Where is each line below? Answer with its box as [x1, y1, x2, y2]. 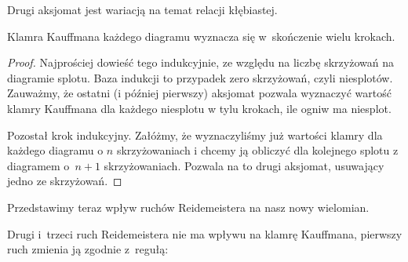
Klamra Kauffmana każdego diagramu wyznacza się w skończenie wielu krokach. [7, 27, 395, 44]
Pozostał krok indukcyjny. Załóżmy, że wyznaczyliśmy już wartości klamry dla [7, 126, 383, 143]
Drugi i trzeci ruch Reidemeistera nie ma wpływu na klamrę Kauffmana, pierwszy [7, 225, 403, 242]
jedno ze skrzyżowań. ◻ [7, 173, 122, 189]
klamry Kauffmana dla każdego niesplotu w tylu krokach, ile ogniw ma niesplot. [7, 100, 392, 116]
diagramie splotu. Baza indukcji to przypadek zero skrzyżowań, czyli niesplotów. [7, 69, 393, 86]
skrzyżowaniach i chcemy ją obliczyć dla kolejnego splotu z [116, 142, 399, 158]
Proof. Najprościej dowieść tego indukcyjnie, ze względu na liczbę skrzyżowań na [7, 54, 394, 71]
